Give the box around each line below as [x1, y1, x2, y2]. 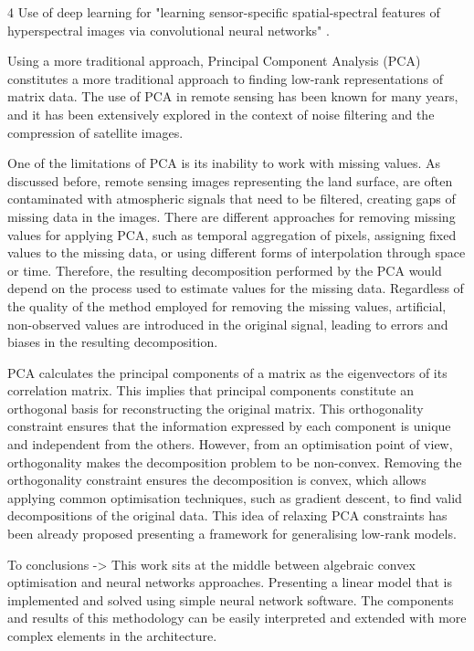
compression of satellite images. [7, 122, 184, 142]
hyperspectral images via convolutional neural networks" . [7, 20, 330, 39]
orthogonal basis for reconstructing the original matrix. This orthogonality [7, 398, 424, 417]
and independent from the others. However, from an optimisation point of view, [7, 435, 453, 454]
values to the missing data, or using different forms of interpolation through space [7, 243, 466, 262]
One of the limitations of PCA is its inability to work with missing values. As [7, 153, 441, 173]
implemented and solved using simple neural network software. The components [7, 590, 454, 609]
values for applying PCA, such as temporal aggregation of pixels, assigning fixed [7, 225, 457, 244]
